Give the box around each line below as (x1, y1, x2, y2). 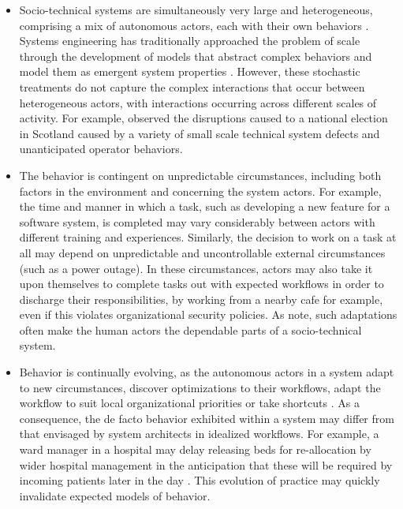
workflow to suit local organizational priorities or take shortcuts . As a (19, 395, 360, 411)
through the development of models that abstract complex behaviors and (19, 47, 372, 64)
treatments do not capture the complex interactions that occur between (19, 78, 365, 95)
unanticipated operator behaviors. (19, 140, 183, 157)
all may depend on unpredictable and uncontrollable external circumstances (19, 244, 386, 260)
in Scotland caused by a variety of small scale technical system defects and (19, 125, 380, 141)
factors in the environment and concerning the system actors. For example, (19, 182, 382, 199)
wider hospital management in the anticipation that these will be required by (19, 456, 393, 473)
